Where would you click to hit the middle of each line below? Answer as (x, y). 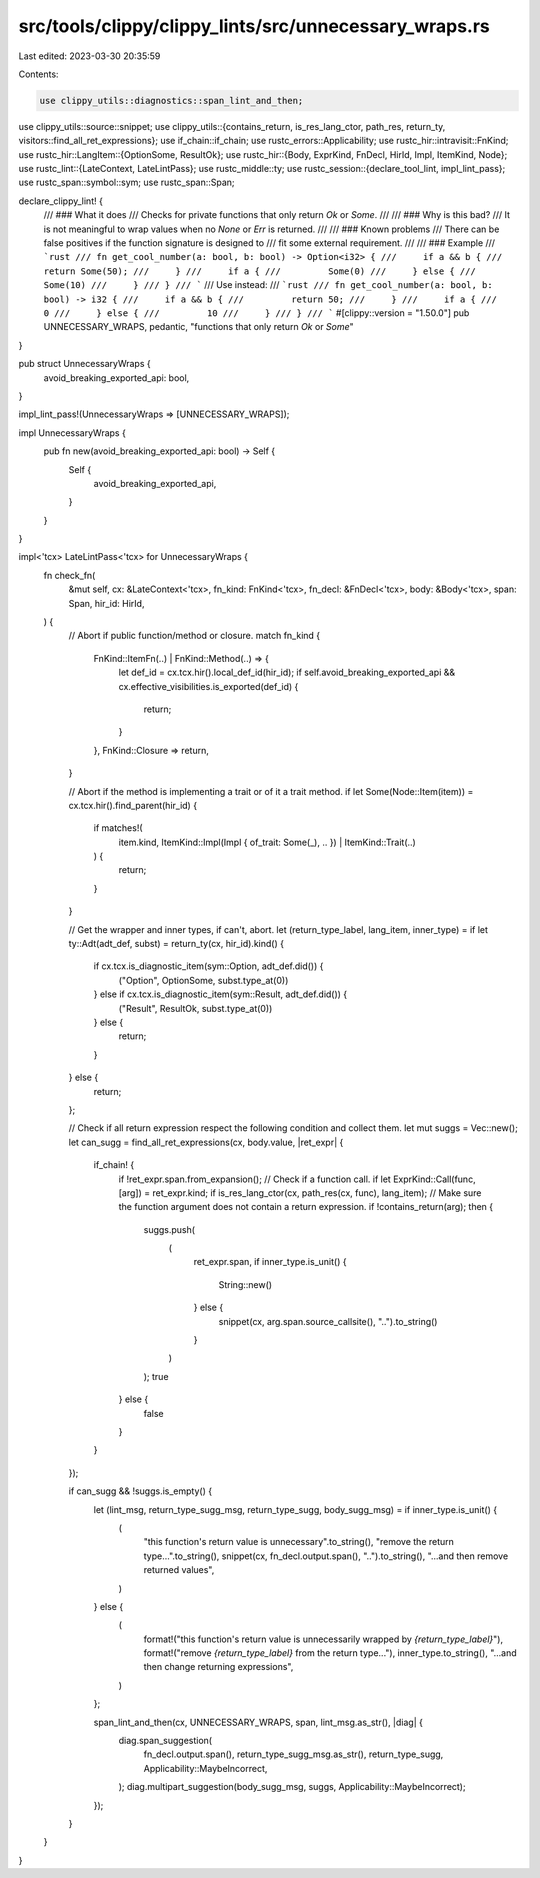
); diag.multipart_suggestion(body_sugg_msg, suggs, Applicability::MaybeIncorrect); (292, 1787)
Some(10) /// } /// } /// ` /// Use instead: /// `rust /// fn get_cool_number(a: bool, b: (268, 285)
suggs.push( (169, 1229)
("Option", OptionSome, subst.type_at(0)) (203, 980)
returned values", (179, 1570)
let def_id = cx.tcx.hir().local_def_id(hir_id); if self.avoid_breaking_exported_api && (287, 672)
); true (156, 1376)
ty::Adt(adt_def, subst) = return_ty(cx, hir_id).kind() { (176, 944)
